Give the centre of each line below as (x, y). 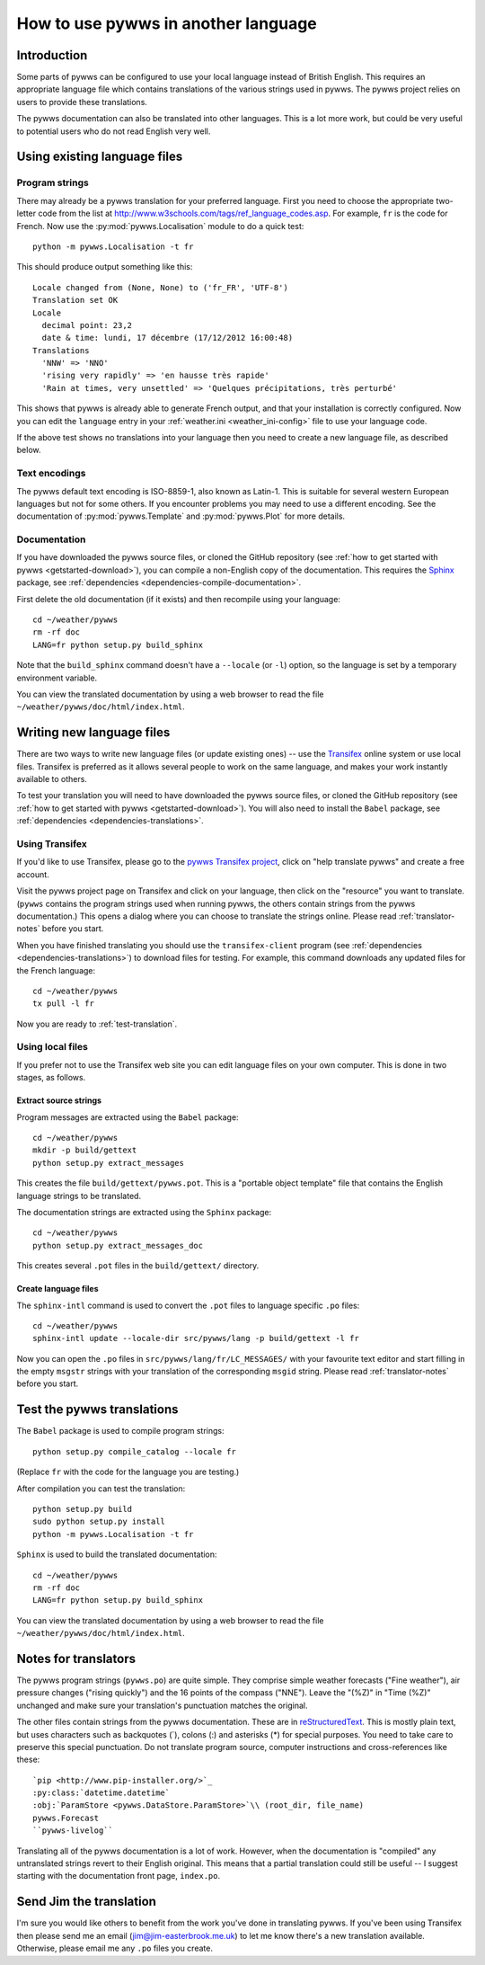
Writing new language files (93, 733)
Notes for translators (76, 1658)
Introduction (52, 55)
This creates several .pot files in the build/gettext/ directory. (138, 1266)
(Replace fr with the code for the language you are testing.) (128, 1472)
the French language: (56, 970)
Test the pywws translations (97, 1410)
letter (26, 213)
